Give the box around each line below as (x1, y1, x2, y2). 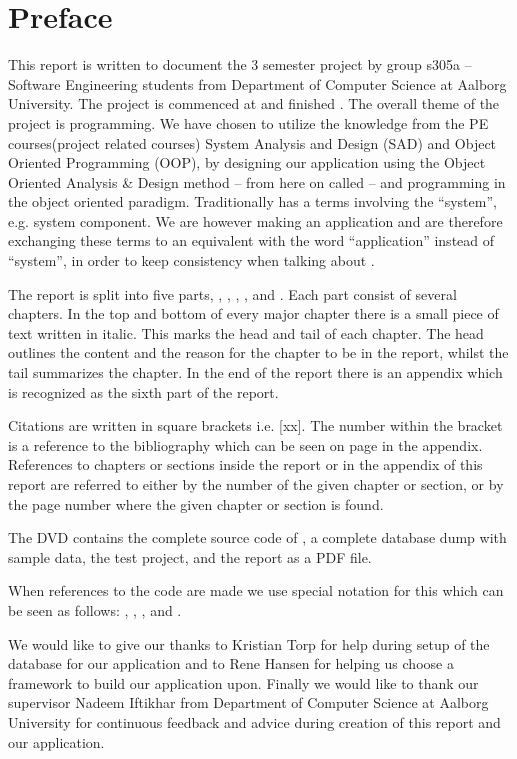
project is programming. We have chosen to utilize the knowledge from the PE (8, 112, 489, 133)
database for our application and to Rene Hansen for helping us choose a (8, 653, 454, 674)
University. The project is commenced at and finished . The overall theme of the (8, 93, 500, 114)
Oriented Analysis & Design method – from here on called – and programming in (8, 171, 506, 192)
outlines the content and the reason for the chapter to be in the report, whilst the (8, 342, 509, 363)
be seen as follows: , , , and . (8, 599, 182, 620)
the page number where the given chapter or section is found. (8, 493, 384, 514)
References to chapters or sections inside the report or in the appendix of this (8, 454, 483, 475)
